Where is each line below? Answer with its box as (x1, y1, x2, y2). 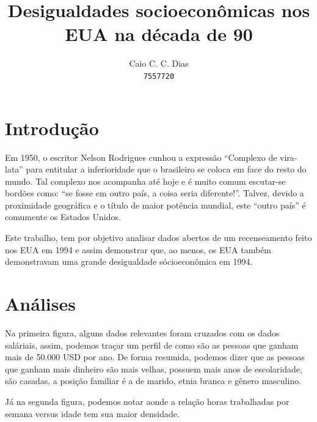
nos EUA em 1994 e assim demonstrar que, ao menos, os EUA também (5, 243, 272, 256)
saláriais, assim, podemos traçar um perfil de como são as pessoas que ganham (5, 338, 299, 351)
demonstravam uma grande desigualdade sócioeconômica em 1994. (5, 255, 253, 268)
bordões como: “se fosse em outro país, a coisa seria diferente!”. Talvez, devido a (5, 187, 304, 199)
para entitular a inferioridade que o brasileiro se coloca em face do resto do (26, 163, 307, 176)
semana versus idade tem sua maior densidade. (5, 407, 180, 420)
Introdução (5, 115, 99, 140)
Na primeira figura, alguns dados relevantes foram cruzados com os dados (5, 326, 280, 339)
